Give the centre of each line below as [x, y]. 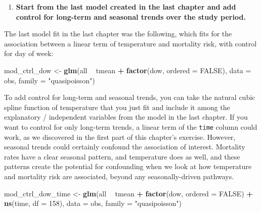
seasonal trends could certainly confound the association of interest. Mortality [125, 147]
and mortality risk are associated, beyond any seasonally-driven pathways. [119, 176]
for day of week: [29, 53]
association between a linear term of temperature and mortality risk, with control [130, 43]
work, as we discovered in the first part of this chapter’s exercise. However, [120, 137]
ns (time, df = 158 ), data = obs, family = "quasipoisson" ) [93, 203]
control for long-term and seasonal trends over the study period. [131, 16]
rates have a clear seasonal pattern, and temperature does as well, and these [122, 156]
